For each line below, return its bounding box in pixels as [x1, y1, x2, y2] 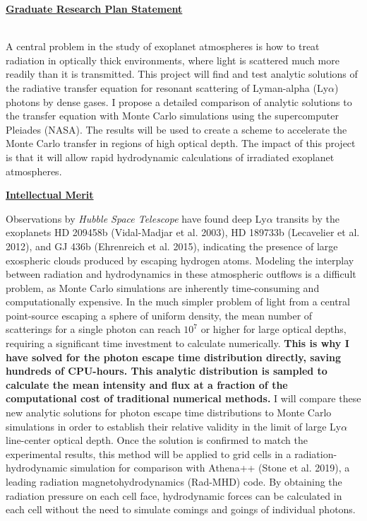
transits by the [276, 211, 339, 226]
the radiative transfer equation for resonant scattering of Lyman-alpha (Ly [6, 80, 329, 95]
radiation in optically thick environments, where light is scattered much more [6, 52, 339, 67]
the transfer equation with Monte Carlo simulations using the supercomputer [6, 108, 339, 123]
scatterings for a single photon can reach [6, 322, 181, 336]
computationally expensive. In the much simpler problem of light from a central [6, 294, 350, 309]
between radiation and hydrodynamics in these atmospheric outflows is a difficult [6, 267, 356, 281]
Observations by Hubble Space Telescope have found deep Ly [6, 211, 267, 226]
